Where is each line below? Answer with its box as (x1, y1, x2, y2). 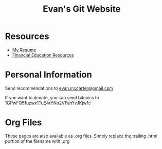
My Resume (12, 47, 36, 53)
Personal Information (5, 69, 92, 80)
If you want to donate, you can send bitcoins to (5, 94, 100, 100)
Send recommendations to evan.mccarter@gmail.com (5, 85, 113, 91)
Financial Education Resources (12, 52, 74, 58)
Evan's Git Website (43, 3, 121, 15)
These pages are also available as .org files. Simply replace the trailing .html (5, 133, 158, 139)
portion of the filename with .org (5, 138, 70, 144)
